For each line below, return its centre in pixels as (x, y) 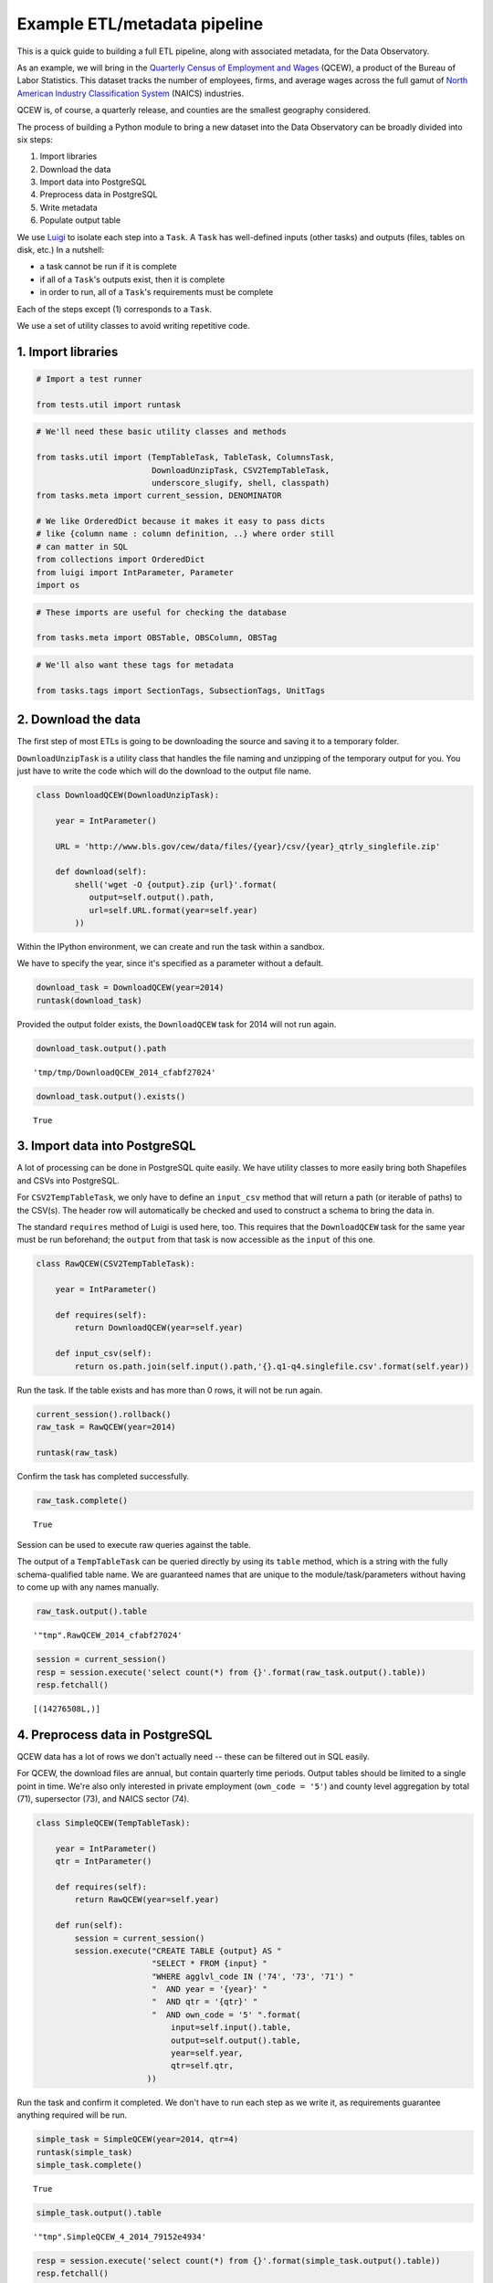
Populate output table (80, 220)
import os (58, 585)
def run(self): (89, 1925)
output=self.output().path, (152, 898)
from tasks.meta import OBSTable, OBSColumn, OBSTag (157, 638)
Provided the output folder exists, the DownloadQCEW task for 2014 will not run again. (177, 1024)
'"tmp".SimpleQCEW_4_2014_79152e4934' (120, 2236)
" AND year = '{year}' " (210, 1989)
